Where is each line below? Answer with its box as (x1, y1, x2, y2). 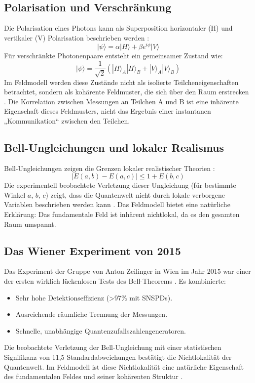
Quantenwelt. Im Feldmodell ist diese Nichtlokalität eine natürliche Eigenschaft (4, 361, 244, 372)
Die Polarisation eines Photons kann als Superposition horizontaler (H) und (4, 23, 233, 33)
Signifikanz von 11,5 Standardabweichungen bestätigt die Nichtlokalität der (4, 352, 232, 362)
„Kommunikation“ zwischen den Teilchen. (4, 115, 130, 126)
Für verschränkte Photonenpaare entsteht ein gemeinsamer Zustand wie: (4, 50, 223, 61)
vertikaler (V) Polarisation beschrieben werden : (4, 32, 149, 43)
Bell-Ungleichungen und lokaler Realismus (4, 139, 224, 155)
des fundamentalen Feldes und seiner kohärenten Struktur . (4, 371, 183, 382)
